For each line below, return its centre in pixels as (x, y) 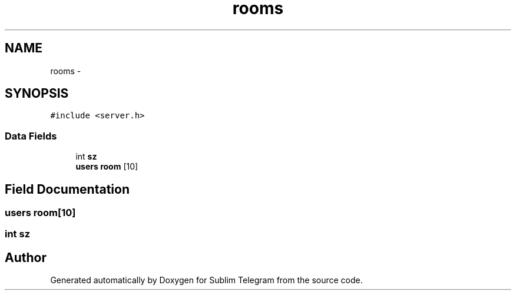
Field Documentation (67, 189)
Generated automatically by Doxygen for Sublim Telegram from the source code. (206, 280)
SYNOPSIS (37, 94)
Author (26, 257)
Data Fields (31, 136)
